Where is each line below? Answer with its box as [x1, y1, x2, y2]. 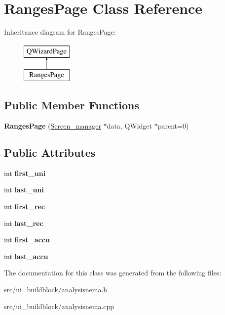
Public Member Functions [4, 97, 139, 113]
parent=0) [157, 121, 189, 131]
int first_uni [4, 168, 46, 178]
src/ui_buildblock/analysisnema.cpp [4, 301, 114, 311]
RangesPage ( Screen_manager [4, 121, 101, 131]
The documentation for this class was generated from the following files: [4, 268, 222, 278]
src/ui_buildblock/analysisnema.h [4, 284, 108, 295]
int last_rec [4, 218, 43, 228]
